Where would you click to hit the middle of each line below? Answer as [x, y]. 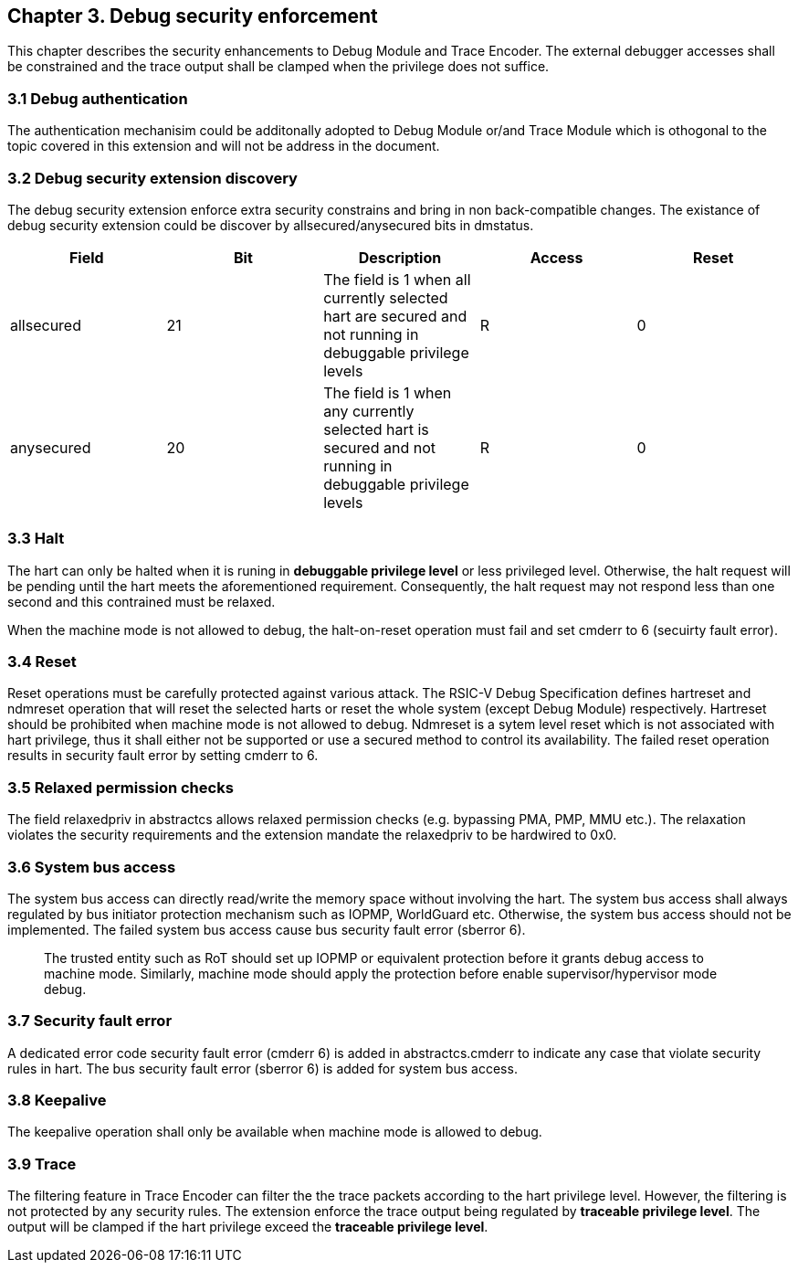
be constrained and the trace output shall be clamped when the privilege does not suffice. [278, 67]
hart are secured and [395, 316]
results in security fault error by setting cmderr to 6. [163, 756]
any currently [369, 411]
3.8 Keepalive [57, 1101]
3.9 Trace [42, 1164]
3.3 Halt [36, 539]
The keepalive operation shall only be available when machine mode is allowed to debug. [275, 1132]
